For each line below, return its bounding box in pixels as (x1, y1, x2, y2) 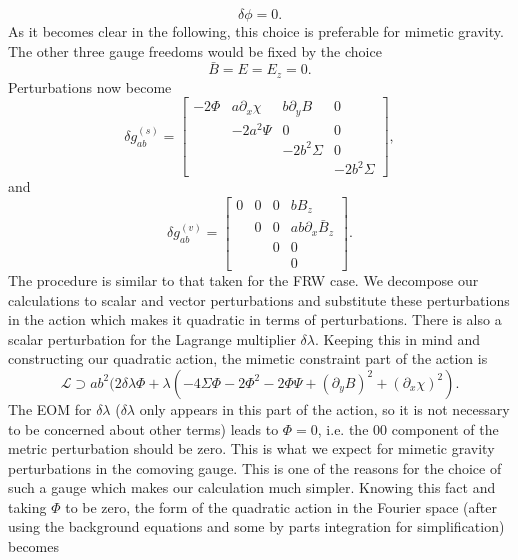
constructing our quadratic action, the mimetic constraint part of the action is (8, 348, 488, 369)
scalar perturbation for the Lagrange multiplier (8, 328, 296, 349)
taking (8, 496, 47, 517)
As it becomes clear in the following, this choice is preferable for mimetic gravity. (8, 21, 504, 41)
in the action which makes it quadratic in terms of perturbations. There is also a (8, 309, 502, 330)
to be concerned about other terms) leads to (8, 418, 279, 439)
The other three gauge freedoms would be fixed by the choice (8, 40, 382, 61)
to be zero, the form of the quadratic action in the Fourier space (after (65, 496, 497, 517)
